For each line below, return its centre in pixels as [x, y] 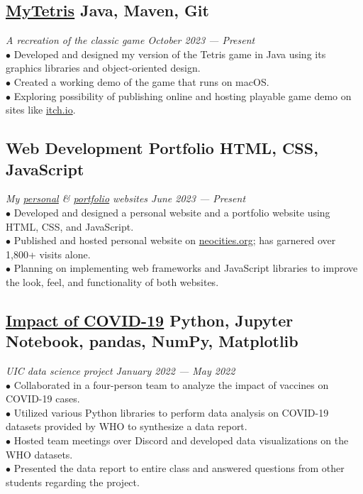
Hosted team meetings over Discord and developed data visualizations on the [181, 440]
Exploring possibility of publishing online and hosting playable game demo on [183, 95]
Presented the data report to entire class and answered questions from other [179, 468]
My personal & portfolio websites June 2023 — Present [126, 198]
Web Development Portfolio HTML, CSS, [162, 148]
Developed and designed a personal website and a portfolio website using [172, 212]
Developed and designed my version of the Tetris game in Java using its [170, 54]
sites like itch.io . [41, 110]
